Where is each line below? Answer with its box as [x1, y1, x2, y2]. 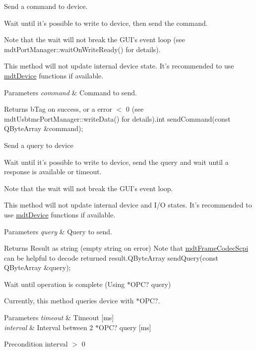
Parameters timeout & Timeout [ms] [4, 312, 114, 323]
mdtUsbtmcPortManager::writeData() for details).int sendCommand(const [4, 113, 231, 124]
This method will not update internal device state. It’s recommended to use [4, 61, 234, 71]
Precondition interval [4, 339, 68, 349]
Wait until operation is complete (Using [4, 279, 125, 289]
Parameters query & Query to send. [4, 226, 112, 236]
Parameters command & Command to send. [4, 87, 137, 97]
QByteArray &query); [4, 262, 71, 273]
